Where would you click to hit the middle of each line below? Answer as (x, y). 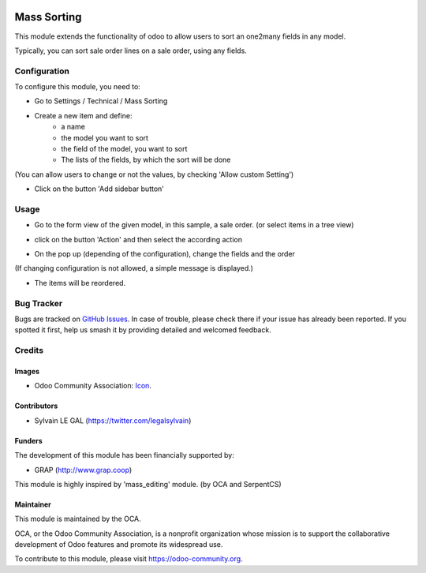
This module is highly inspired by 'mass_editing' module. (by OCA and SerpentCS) (148, 484)
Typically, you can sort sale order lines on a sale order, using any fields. (131, 51)
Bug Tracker (39, 303)
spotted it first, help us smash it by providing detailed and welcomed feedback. (143, 330)
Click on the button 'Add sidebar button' (99, 189)
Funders (28, 440)
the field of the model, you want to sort (124, 149)
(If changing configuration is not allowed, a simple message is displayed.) (134, 268)
